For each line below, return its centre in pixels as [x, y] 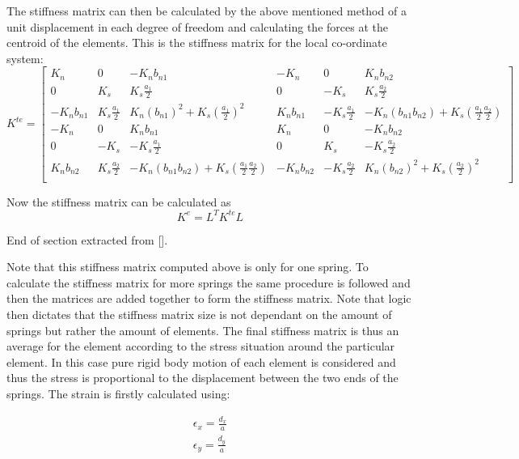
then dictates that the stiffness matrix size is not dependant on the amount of [199, 314]
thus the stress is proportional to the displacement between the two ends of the [203, 378]
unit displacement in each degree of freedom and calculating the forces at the [197, 26]
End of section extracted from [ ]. [87, 239]
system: [25, 58]
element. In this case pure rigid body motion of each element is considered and [201, 361]
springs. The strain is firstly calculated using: [118, 394]
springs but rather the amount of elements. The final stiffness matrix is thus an [203, 330]
